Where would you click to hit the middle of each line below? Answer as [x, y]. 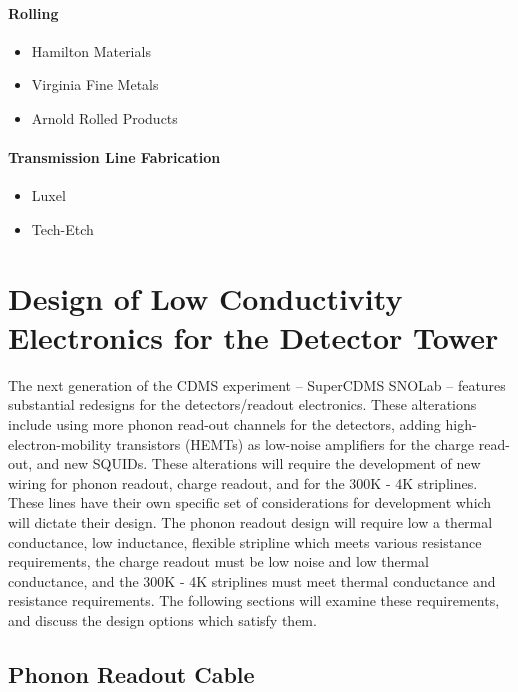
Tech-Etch [62, 228]
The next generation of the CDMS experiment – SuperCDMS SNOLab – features [257, 384]
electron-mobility [60, 443]
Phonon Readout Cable [131, 673]
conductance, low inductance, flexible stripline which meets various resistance [245, 541]
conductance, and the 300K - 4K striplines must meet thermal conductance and [252, 580]
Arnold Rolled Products [104, 117]
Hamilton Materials [91, 50]
